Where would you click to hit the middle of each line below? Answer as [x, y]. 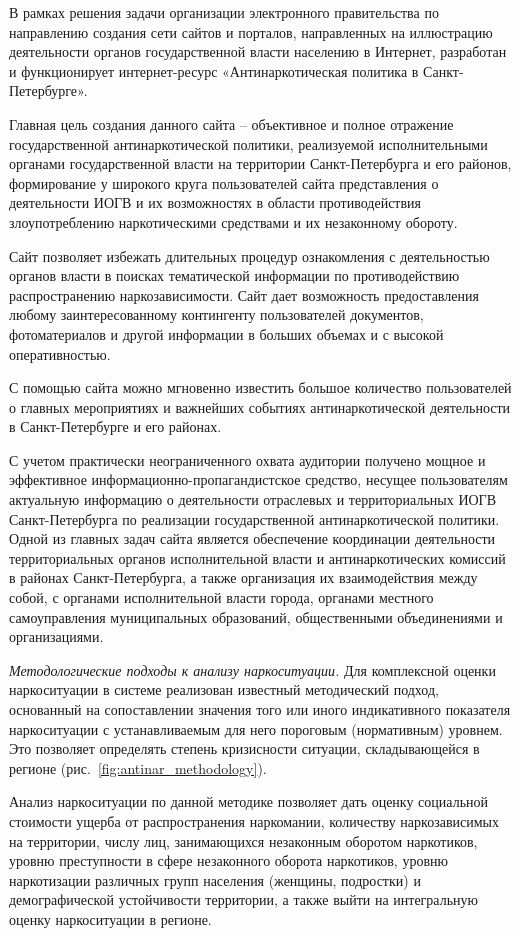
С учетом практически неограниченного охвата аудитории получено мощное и [247, 459]
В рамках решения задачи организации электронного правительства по [224, 12]
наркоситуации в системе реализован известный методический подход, [224, 689]
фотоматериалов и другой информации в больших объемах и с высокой [226, 333]
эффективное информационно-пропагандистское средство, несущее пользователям [258, 479]
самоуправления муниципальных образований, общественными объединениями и [256, 616]
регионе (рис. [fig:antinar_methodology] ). [138, 767]
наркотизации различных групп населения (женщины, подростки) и [215, 879]
